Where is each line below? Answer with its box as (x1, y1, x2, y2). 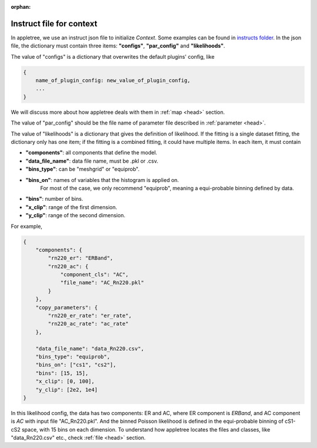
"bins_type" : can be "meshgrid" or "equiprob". (25, 166, 140, 173)
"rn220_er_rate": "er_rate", (48, 312, 132, 319)
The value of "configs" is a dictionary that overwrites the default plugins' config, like (11, 53, 215, 60)
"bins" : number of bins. (25, 196, 83, 203)
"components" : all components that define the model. (25, 149, 158, 156)
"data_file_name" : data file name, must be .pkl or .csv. (25, 157, 158, 164)
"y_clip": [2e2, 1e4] (35, 386, 98, 393)
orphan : (11, 4, 31, 10)
